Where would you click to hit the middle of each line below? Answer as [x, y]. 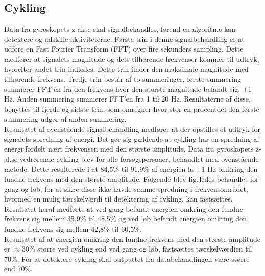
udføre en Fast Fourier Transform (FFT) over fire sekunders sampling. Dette [124, 49]
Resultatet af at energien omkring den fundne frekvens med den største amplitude [132, 239]
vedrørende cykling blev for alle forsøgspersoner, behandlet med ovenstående [139, 158]
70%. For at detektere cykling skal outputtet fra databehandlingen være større [127, 258]
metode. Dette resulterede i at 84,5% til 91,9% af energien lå [99, 169]
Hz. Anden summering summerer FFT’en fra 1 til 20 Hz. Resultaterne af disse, [127, 99]
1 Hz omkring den [230, 169]
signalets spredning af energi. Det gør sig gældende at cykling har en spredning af [132, 139]
